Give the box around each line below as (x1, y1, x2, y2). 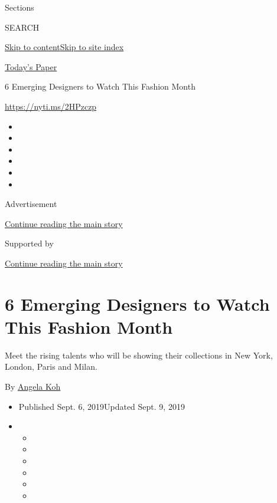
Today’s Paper (5, 60, 57, 73)
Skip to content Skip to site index (5, 41, 124, 53)
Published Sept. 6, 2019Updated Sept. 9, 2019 (18, 400, 185, 412)
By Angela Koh (5, 380, 61, 392)
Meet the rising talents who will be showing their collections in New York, (5, 349, 273, 361)
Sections (5, 1, 34, 13)
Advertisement (5, 198, 57, 210)
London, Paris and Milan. (5, 360, 97, 373)
